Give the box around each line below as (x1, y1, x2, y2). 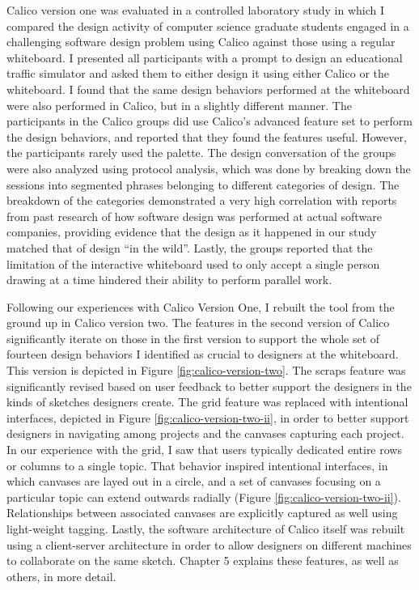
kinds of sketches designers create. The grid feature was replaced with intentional (6, 393, 408, 410)
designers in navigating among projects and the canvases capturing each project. (6, 425, 404, 442)
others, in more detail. (6, 567, 116, 584)
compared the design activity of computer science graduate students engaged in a (6, 17, 409, 34)
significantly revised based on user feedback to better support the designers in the (6, 377, 412, 394)
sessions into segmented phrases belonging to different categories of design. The (6, 176, 400, 193)
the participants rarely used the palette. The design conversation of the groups (6, 144, 396, 161)
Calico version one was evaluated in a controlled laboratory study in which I (6, 2, 385, 18)
